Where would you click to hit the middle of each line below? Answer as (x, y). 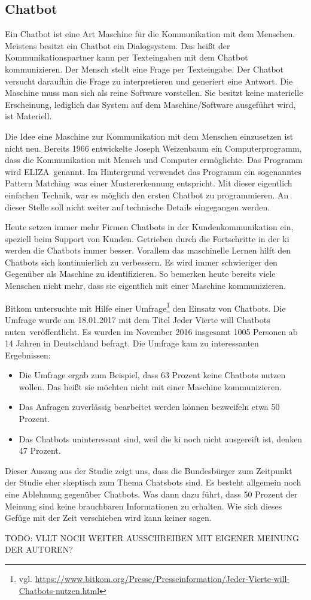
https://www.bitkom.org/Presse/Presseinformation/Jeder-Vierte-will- (162, 579)
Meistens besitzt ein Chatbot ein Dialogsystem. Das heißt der (118, 45)
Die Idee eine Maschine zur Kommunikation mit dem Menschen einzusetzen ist (149, 136)
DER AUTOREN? (39, 549)
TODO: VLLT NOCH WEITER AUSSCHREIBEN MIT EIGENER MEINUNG (152, 537)
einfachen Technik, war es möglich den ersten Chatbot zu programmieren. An (147, 195)
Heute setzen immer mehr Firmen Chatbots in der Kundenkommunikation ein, (149, 227)
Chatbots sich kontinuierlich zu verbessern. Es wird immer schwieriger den (141, 262)
